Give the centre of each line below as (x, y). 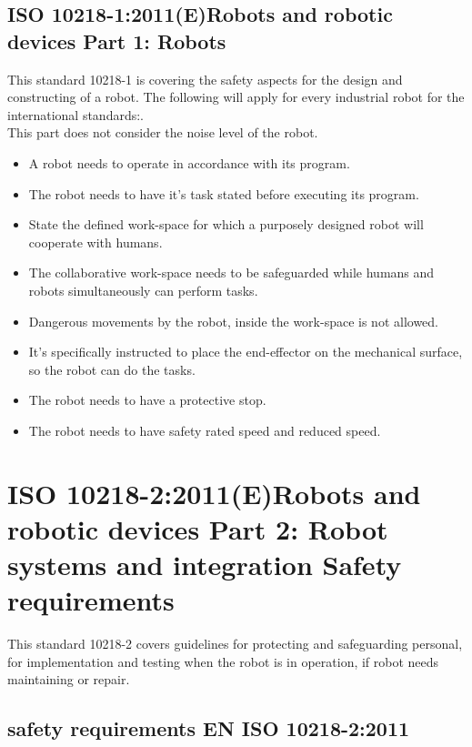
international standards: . (76, 114)
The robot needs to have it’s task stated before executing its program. (224, 193)
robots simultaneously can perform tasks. (143, 290)
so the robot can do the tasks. (112, 369)
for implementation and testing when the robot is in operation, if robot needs (223, 661)
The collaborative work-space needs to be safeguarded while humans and (231, 273)
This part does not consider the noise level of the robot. (163, 132)
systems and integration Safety (205, 565)
